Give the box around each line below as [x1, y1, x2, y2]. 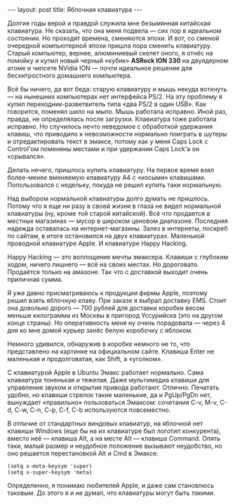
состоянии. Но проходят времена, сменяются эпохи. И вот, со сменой [7, 34, 220, 42]
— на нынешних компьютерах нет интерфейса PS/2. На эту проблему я [7, 93, 222, 101]
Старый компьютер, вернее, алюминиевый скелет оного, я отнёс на [7, 49, 213, 57]
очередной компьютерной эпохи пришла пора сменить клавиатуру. [7, 41, 213, 50]
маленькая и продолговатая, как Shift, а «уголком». [7, 355, 163, 363]
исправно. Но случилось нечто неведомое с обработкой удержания [7, 122, 213, 131]
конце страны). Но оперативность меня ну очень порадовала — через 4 [7, 318, 226, 327]
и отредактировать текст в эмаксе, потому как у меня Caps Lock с [7, 137, 208, 146]
